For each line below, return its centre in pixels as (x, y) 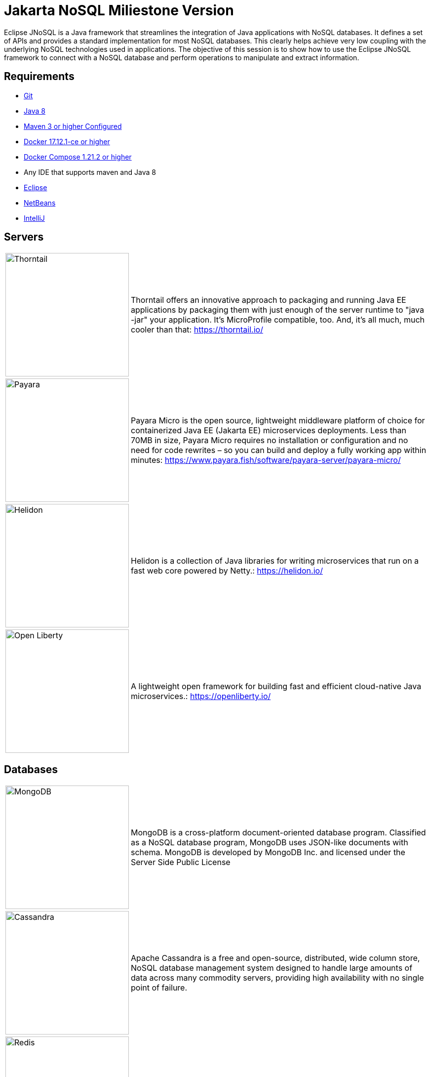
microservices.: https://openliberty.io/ (201, 696)
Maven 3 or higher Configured (73, 126)
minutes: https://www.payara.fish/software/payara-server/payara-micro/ (266, 460)
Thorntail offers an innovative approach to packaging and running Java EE (269, 300)
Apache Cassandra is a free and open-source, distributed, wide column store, (275, 958)
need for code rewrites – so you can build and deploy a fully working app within (279, 450)
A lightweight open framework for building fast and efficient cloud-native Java (276, 686)
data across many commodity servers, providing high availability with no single (277, 978)
